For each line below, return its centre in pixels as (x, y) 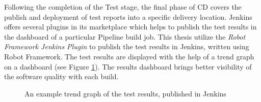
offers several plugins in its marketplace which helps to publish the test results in (130, 27)
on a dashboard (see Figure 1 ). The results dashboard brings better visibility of (128, 66)
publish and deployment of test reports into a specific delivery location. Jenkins (128, 16)
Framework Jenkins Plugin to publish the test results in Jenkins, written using (127, 46)
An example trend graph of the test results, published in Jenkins (125, 93)
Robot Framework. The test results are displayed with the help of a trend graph (129, 56)
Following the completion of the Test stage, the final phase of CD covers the (123, 7)
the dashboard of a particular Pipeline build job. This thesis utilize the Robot (125, 36)
